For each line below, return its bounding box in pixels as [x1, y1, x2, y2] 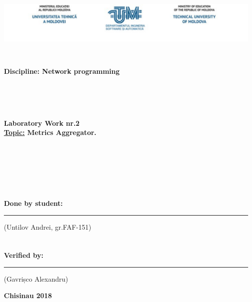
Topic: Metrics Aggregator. [4, 127, 96, 137]
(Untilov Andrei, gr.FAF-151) [4, 221, 92, 232]
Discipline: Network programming [4, 66, 120, 76]
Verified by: [4, 250, 44, 260]
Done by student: [4, 198, 63, 208]
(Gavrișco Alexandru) [4, 273, 68, 284]
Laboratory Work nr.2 [4, 117, 80, 128]
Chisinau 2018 [4, 290, 52, 300]
